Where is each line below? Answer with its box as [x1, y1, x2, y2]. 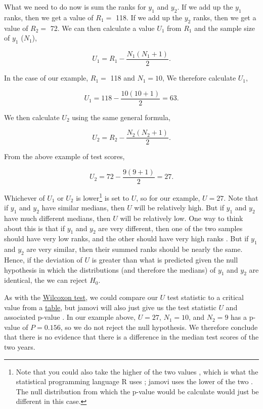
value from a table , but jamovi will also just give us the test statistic [4, 302, 216, 312]
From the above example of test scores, [4, 151, 125, 162]
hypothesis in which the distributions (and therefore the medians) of [4, 264, 216, 275]
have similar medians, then [41, 202, 125, 213]
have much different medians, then [4, 213, 111, 224]
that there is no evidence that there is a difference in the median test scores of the [4, 331, 259, 342]
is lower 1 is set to [76, 191, 129, 203]
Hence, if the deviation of [4, 254, 82, 265]
